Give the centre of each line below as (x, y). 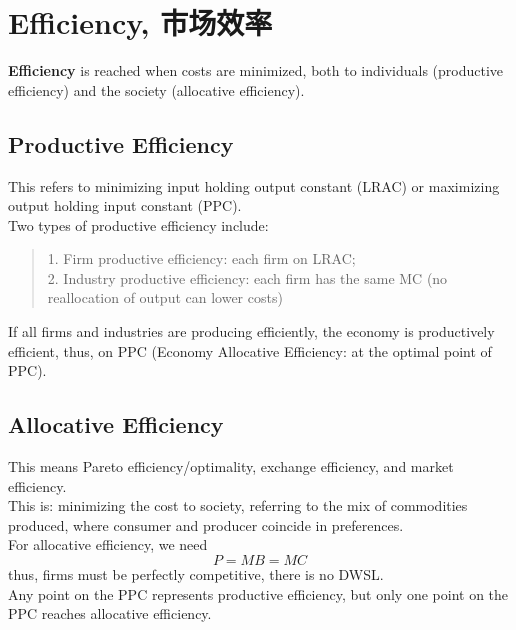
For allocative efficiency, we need (108, 544)
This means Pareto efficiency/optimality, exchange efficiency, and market (231, 466)
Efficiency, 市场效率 (140, 22)
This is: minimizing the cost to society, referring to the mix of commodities (238, 505)
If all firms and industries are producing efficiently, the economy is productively (251, 331)
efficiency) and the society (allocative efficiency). (156, 89)
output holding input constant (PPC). (125, 205)
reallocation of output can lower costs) (165, 297)
